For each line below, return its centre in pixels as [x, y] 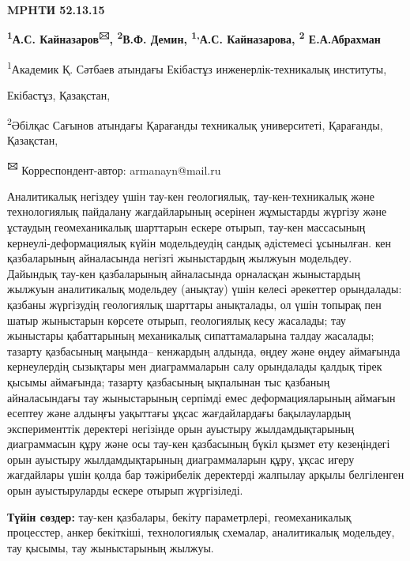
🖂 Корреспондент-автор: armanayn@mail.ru [114, 168]
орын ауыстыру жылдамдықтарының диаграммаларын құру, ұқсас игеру [181, 459]
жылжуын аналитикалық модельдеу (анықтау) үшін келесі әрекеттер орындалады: [205, 289]
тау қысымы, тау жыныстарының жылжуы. [111, 547]
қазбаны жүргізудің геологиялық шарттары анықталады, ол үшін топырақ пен [194, 304]
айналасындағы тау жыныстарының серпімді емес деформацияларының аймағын [201, 397]
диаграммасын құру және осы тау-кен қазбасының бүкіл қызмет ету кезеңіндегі [199, 444]
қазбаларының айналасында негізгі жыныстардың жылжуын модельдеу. [180, 258]
